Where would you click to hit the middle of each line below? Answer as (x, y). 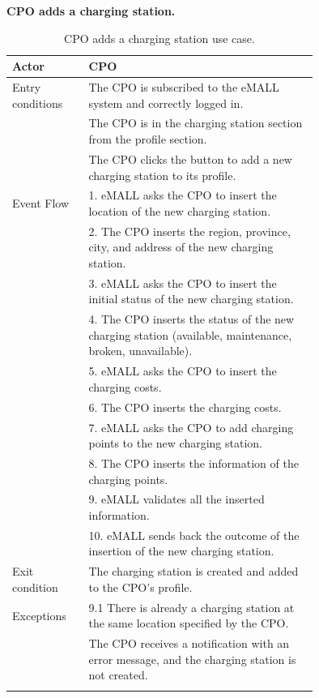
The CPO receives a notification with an (189, 643)
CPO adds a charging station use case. (159, 38)
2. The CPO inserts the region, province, (189, 231)
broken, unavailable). (140, 351)
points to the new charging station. (175, 443)
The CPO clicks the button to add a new (190, 158)
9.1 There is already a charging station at (191, 607)
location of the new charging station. (180, 210)
